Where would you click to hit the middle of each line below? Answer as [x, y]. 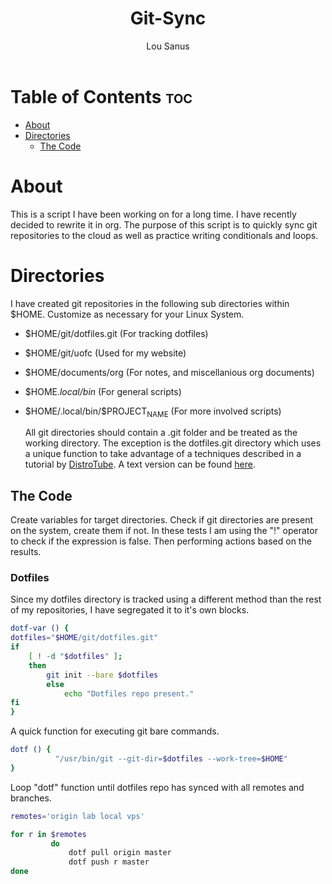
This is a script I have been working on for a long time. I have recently [153, 214]
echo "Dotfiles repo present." [129, 693]
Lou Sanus [168, 46]
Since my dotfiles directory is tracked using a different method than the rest [166, 599]
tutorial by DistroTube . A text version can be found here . [140, 464]
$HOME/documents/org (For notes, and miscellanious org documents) [169, 372]
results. [26, 552]
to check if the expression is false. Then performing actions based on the [161, 541]
